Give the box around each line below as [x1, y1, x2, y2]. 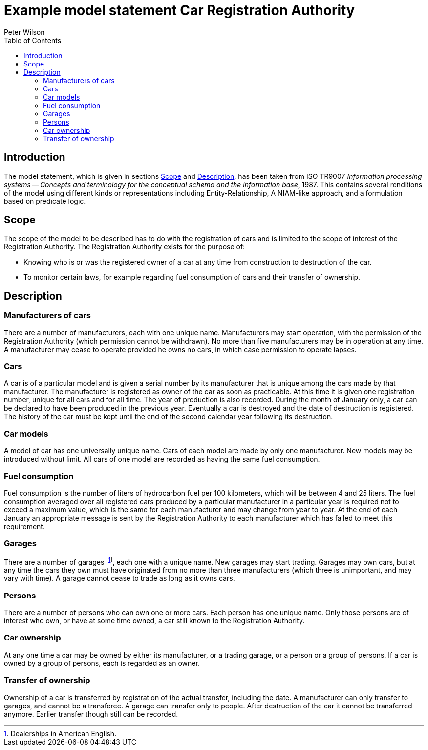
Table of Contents [4, 36, 62, 44]
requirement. [4, 522, 45, 530]
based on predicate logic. [4, 197, 86, 205]
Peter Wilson [4, 27, 45, 36]
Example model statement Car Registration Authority [4, 2, 355, 19]
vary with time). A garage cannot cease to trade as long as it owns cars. [4, 574, 235, 583]
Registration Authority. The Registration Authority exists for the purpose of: [4, 243, 245, 251]
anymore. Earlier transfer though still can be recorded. [4, 709, 178, 718]
